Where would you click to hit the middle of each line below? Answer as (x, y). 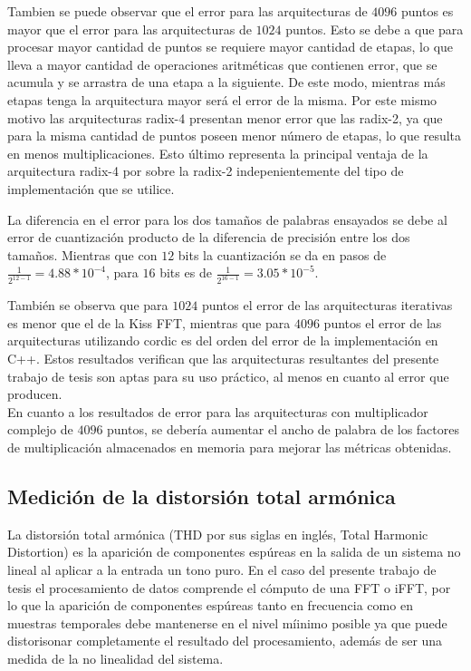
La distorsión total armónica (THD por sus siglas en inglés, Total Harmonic (218, 534)
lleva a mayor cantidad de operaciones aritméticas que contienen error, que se (222, 64)
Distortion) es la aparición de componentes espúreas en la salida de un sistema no (234, 552)
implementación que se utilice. (91, 188)
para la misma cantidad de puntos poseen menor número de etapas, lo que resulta (235, 136)
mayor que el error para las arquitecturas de (130, 29)
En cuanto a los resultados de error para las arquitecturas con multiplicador (218, 411)
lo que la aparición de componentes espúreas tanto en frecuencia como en (210, 605)
